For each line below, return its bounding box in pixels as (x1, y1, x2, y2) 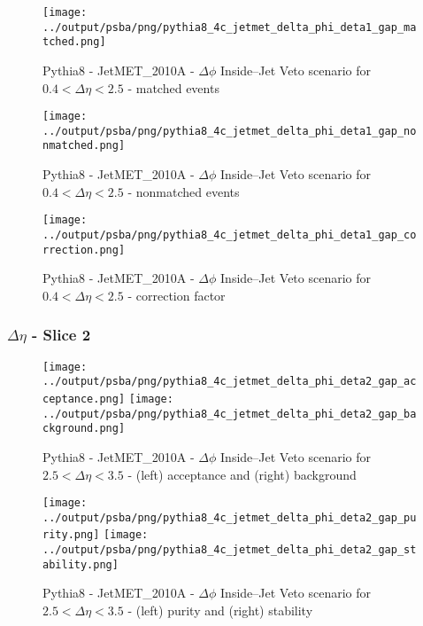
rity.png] (42, 528, 100, 542)
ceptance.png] (42, 393, 126, 405)
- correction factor (127, 286, 226, 304)
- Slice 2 (32, 324, 91, 346)
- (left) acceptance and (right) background (127, 465, 357, 483)
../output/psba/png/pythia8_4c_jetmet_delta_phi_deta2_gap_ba (42, 407, 417, 420)
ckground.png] (42, 422, 126, 435)
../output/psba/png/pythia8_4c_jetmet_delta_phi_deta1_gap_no (42, 124, 417, 137)
